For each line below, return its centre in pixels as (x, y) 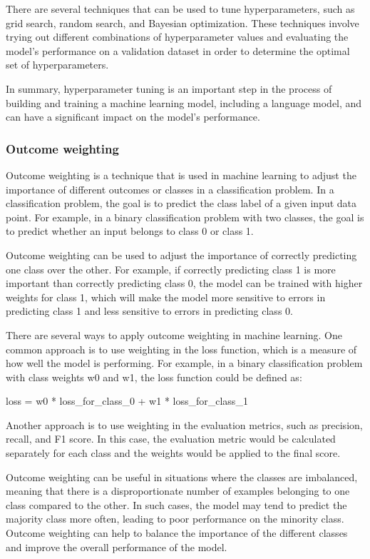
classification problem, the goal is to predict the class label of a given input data (181, 203)
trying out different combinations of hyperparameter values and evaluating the (177, 37)
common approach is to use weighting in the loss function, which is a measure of (181, 349)
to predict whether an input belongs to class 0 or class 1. (130, 231)
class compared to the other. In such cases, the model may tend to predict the (176, 504)
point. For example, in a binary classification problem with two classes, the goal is (185, 217)
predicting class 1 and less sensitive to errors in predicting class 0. (149, 311)
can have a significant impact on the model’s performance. (133, 117)
